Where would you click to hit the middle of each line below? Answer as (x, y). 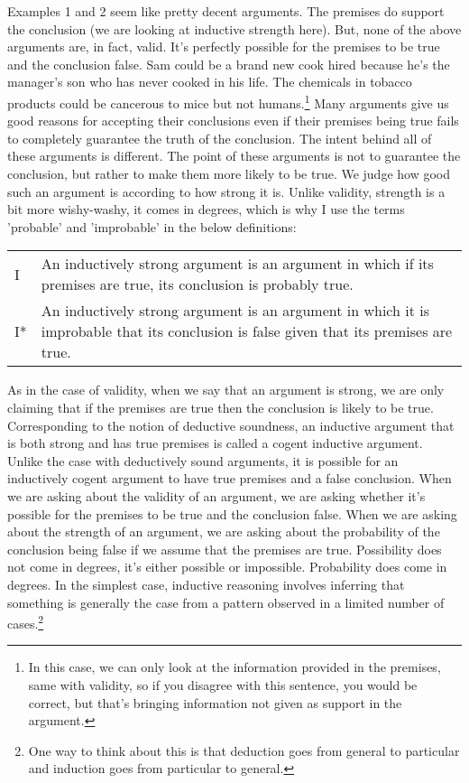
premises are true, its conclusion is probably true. (197, 284)
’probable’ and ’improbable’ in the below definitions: (152, 226)
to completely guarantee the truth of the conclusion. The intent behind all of (220, 138)
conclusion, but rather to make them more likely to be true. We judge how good (229, 173)
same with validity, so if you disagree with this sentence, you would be (223, 684)
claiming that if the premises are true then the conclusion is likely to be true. (221, 407)
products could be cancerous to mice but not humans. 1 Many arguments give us (228, 101)
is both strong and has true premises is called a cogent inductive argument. (215, 443)
